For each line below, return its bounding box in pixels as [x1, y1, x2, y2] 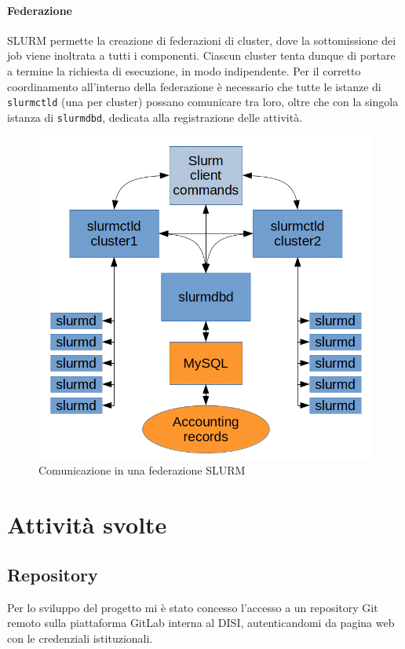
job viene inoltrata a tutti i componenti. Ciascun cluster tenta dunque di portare [7, 47, 396, 64]
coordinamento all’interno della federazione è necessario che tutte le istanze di [7, 78, 381, 94]
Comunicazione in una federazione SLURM [38, 462, 246, 478]
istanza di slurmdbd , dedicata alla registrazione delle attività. [7, 108, 303, 125]
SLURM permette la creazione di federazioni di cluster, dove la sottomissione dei [7, 31, 396, 48]
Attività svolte [7, 508, 167, 541]
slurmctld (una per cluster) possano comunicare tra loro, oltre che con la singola [7, 93, 399, 110]
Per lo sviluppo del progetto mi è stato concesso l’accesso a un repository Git [7, 599, 378, 615]
